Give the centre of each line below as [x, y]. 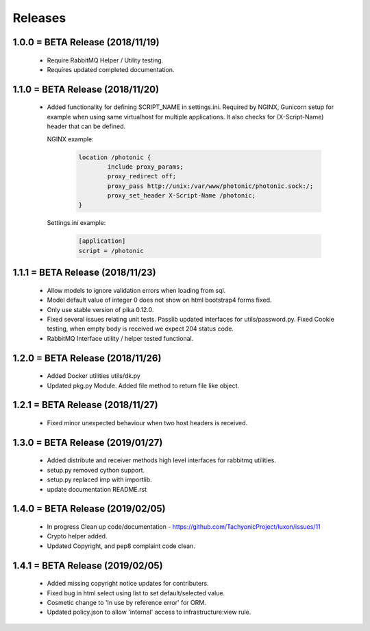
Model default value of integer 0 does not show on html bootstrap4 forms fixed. [159, 300]
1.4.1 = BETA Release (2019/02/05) [88, 565]
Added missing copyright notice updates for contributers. [128, 584]
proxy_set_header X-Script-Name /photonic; [182, 196]
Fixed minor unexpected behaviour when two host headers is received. [147, 422]
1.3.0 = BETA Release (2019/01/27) [88, 442]
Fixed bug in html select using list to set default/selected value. [136, 593]
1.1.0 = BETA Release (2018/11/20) [86, 89]
